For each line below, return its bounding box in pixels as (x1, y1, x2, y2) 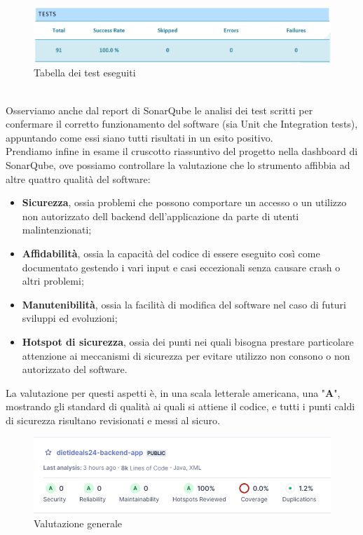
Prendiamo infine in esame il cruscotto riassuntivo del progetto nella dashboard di (6, 144, 358, 158)
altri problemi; (22, 273, 84, 288)
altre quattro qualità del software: (6, 171, 151, 186)
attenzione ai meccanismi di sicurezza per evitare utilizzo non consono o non (22, 348, 350, 363)
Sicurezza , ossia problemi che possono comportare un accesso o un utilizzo (22, 195, 347, 210)
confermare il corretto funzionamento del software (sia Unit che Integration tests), (6, 116, 358, 131)
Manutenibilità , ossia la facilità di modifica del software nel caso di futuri (22, 297, 347, 311)
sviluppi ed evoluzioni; (22, 311, 118, 325)
